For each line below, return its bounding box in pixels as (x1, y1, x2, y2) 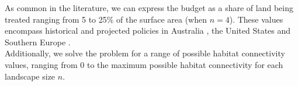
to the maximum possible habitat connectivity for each (86, 58, 283, 70)
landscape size (5, 70, 56, 82)
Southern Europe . (5, 35, 71, 48)
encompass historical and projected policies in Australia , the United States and (5, 24, 291, 37)
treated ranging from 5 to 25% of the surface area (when (5, 13, 207, 25)
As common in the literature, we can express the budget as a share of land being (5, 2, 294, 13)
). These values (229, 13, 283, 25)
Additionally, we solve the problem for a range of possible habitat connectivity (5, 47, 285, 59)
